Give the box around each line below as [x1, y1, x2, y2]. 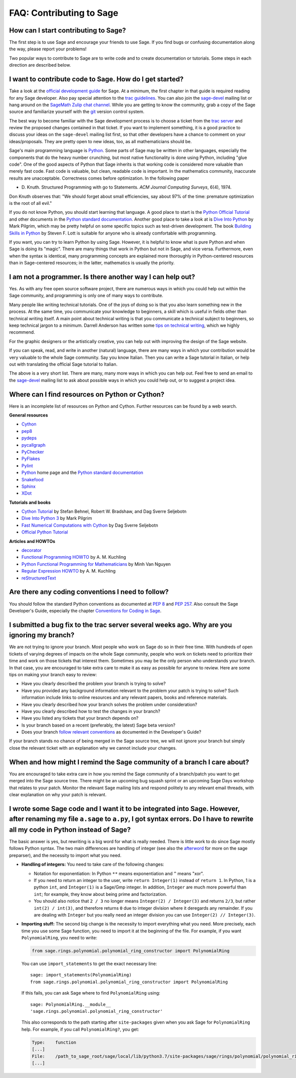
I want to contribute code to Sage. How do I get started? [9, 75, 184, 83]
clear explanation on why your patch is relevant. [9, 791, 107, 797]
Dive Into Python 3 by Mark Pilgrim [21, 515, 92, 521]
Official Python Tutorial [21, 529, 69, 535]
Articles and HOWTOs [9, 538, 55, 544]
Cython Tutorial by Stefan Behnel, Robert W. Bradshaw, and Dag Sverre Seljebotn [21, 508, 187, 514]
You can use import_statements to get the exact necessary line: [21, 961, 157, 967]
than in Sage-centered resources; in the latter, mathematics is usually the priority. [9, 260, 175, 266]
